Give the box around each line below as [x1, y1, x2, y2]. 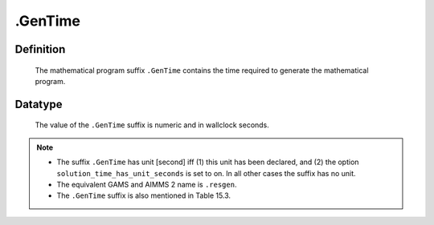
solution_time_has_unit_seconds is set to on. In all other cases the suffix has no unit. [56, 168, 357, 178]
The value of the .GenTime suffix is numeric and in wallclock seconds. [35, 120, 269, 130]
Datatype [14, 97, 63, 111]
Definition [14, 42, 66, 56]
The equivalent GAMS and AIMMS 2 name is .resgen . [56, 179, 237, 189]
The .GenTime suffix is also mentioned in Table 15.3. [56, 191, 231, 200]
